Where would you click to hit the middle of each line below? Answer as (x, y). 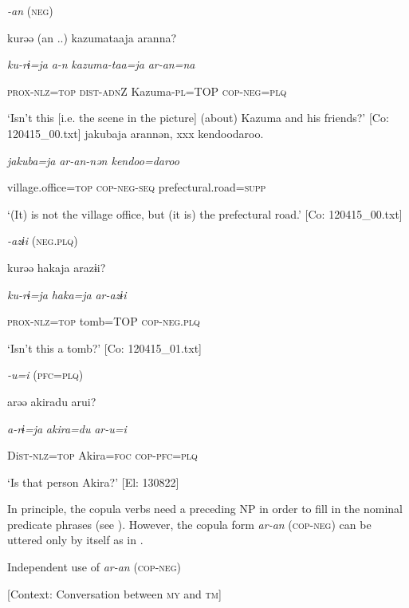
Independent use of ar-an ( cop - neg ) (94, 567)
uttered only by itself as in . (75, 540)
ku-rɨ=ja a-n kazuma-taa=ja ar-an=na (101, 64)
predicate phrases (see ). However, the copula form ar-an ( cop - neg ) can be (189, 524)
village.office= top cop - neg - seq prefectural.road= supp (137, 187)
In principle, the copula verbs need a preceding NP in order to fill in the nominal (205, 509)
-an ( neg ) (30, 10)
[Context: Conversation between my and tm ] (114, 593)
